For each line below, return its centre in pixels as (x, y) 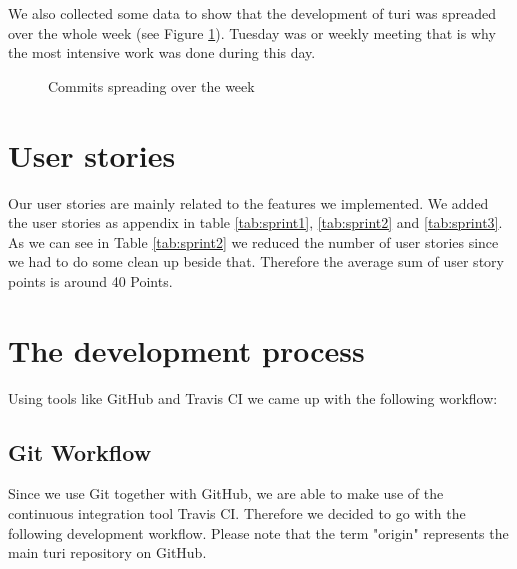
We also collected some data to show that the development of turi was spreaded (252, 13)
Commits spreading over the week (151, 85)
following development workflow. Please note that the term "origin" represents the (258, 532)
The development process (186, 349)
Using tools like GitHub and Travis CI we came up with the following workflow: (253, 397)
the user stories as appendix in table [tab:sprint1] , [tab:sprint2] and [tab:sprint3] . (255, 222)
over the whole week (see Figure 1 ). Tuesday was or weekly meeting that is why (252, 32)
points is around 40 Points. (90, 280)
